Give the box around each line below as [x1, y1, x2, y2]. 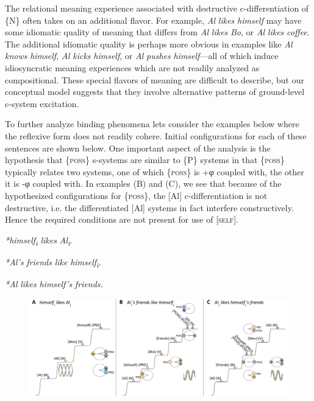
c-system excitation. [5, 97, 79, 110]
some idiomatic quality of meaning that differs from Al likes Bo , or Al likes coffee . [5, 26, 310, 38]
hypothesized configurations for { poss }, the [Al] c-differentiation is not [5, 189, 268, 201]
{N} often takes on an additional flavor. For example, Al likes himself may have [5, 13, 302, 26]
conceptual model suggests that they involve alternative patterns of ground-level [5, 85, 305, 98]
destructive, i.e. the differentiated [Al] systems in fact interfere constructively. [5, 201, 294, 214]
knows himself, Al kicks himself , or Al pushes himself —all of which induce [5, 49, 279, 62]
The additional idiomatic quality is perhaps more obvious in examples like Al [5, 37, 293, 50]
